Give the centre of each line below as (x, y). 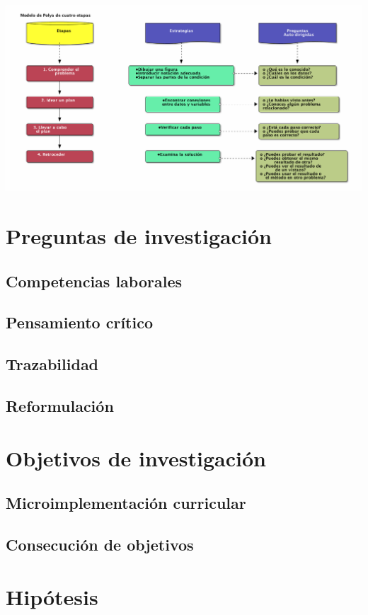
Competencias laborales (94, 281)
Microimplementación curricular (126, 503)
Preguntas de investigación (139, 236)
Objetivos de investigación (136, 458)
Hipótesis (52, 596)
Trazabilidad (52, 364)
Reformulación (60, 406)
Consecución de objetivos (100, 544)
